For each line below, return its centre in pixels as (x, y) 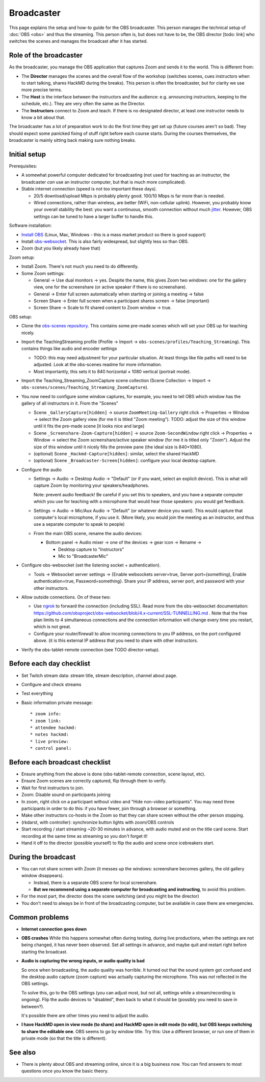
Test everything (37, 694)
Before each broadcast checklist (60, 762)
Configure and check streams (51, 684)
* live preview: (50, 741)
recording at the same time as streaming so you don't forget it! (84, 836)
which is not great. (52, 627)
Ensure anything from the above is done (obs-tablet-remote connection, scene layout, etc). (113, 774)
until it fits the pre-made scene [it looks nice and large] (89, 426)
